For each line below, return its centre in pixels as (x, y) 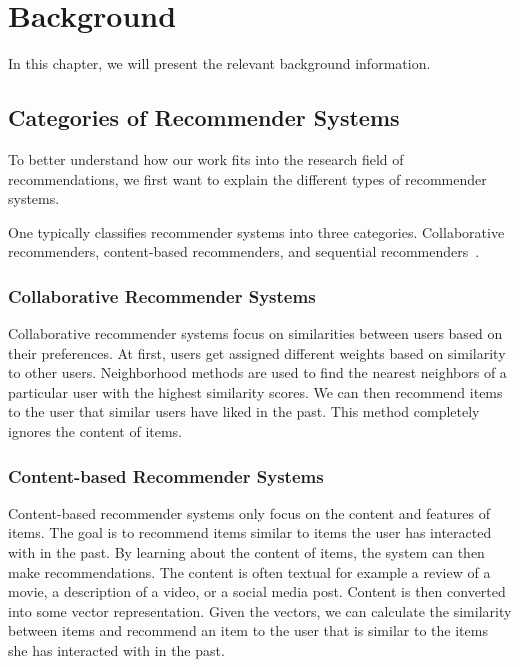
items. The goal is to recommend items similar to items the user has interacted (250, 532)
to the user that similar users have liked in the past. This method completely (244, 411)
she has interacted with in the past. (116, 650)
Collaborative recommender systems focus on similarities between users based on (255, 333)
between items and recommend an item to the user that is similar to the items (248, 630)
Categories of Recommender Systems (204, 117)
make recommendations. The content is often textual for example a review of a (249, 571)
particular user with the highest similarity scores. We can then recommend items (255, 391)
